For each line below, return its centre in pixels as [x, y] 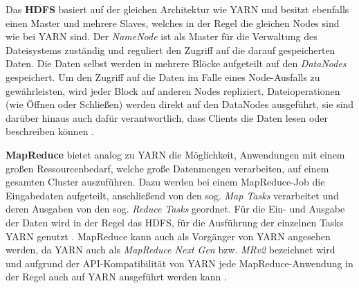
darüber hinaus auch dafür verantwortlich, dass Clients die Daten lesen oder [167, 117]
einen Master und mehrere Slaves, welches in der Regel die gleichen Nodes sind [173, 22]
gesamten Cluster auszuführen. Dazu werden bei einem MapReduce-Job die [165, 182]
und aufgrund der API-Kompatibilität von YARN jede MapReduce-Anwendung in [179, 263]
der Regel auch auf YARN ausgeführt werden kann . [116, 277]
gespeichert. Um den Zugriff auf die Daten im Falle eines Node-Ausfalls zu [163, 76]
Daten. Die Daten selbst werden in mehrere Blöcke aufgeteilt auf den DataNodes [176, 63]
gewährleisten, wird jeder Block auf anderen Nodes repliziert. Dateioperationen [173, 90]
